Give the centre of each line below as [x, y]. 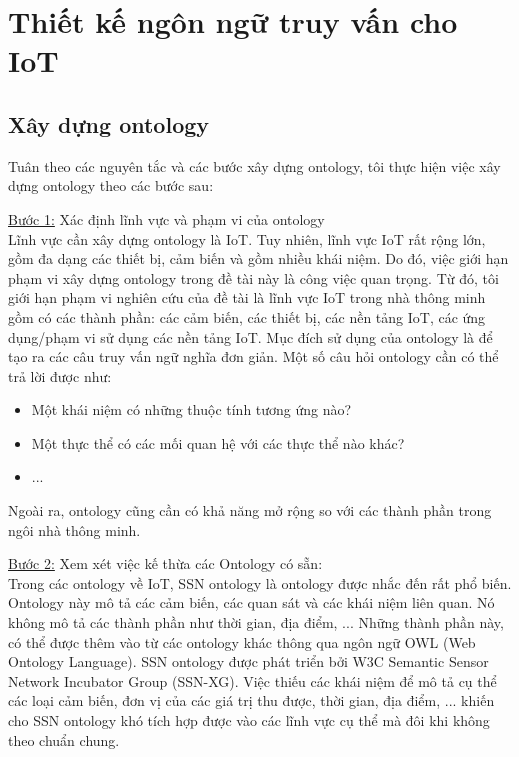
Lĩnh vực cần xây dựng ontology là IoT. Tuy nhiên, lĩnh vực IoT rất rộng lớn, [247, 238]
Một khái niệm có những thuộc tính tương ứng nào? [191, 409]
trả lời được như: [60, 375]
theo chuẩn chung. [64, 739]
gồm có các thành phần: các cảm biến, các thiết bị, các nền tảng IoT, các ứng [247, 316]
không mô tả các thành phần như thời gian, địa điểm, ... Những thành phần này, [256, 622]
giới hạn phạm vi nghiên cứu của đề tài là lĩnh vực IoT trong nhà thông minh [247, 297]
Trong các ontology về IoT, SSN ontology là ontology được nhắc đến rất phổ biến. [260, 582]
